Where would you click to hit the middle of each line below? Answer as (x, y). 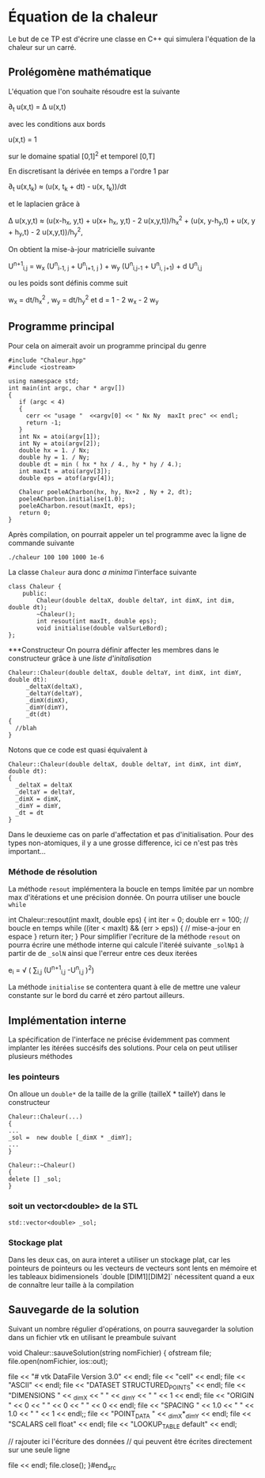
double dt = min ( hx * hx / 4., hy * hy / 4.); (100, 464)
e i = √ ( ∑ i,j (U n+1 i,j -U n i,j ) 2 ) (51, 970)
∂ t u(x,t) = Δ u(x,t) (37, 107)
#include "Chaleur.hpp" (47, 360)
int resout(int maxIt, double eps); (97, 621)
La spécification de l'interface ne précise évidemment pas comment (119, 1040)
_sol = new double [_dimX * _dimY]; (70, 1138)
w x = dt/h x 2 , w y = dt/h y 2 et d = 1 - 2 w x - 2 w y (84, 300)
